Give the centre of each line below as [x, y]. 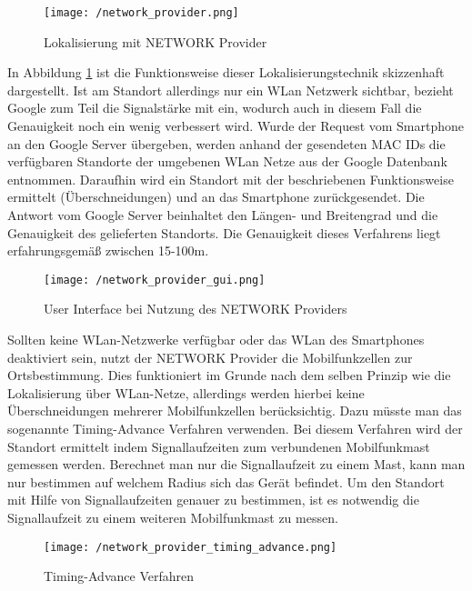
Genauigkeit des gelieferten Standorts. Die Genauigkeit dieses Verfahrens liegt [224, 232]
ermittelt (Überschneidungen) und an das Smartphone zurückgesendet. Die [216, 197]
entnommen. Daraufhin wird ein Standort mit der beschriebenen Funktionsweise [231, 179]
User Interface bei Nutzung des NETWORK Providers [196, 309]
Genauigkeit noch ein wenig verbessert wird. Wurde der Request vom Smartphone [236, 126]
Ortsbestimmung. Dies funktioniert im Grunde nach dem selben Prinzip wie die [229, 375]
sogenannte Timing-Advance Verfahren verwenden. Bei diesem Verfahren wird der [235, 428]
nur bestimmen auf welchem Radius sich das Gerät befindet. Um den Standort [226, 481]
